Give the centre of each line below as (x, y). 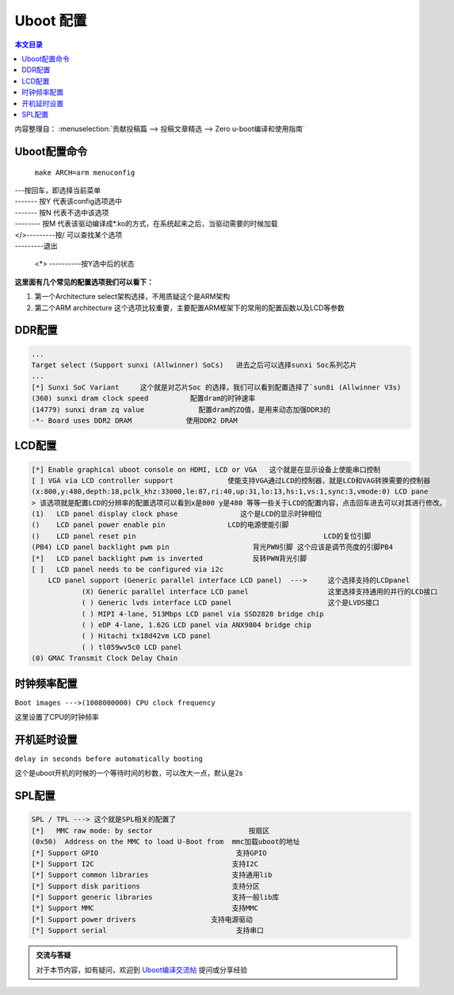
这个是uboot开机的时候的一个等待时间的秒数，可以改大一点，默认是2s (129, 773)
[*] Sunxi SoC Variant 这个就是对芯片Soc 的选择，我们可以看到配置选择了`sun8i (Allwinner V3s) (216, 387)
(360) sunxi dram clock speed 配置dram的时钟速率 (143, 398)
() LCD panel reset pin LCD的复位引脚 (201, 536)
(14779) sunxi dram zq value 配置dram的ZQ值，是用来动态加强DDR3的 (181, 409)
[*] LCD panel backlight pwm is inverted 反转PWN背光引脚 (169, 558)
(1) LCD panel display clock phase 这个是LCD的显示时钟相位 (177, 514)
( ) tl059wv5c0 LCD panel (132, 647)
